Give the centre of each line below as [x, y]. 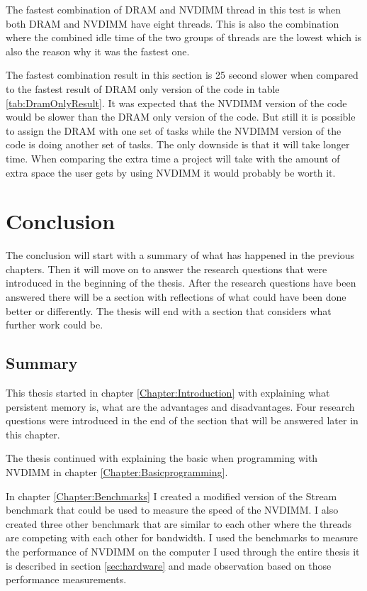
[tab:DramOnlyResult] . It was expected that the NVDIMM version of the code [176, 103]
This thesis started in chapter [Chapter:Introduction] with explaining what [168, 393]
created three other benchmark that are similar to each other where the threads [179, 523]
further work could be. [55, 325]
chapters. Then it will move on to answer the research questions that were [166, 269]
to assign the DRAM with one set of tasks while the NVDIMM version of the [174, 130]
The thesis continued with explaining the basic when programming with [162, 458]
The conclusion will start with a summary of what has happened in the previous [180, 255]
